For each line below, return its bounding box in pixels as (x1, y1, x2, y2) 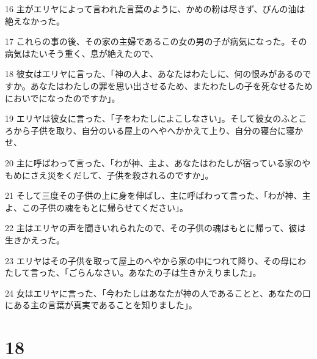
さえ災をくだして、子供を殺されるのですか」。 (30, 168, 214, 181)
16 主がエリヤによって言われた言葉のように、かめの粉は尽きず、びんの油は (5, 2, 305, 15)
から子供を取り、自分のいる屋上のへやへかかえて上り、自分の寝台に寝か (13, 124, 304, 136)
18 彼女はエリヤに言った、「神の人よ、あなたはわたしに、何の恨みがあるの (5, 67, 303, 80)
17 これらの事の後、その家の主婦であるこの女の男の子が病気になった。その (5, 35, 307, 48)
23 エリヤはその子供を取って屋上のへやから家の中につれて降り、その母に (5, 254, 297, 267)
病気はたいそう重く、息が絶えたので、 (5, 46, 159, 59)
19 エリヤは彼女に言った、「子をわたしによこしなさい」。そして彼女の (5, 112, 282, 125)
